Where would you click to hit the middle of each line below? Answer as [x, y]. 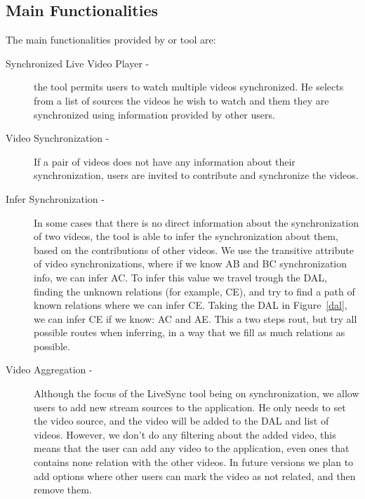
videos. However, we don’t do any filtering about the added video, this [185, 434]
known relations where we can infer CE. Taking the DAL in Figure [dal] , [191, 305]
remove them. [63, 490]
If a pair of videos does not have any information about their [165, 161]
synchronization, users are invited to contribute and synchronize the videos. [196, 175]
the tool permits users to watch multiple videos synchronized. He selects [189, 87]
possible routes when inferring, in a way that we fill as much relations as [190, 332]
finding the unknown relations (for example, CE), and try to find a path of [194, 291]
